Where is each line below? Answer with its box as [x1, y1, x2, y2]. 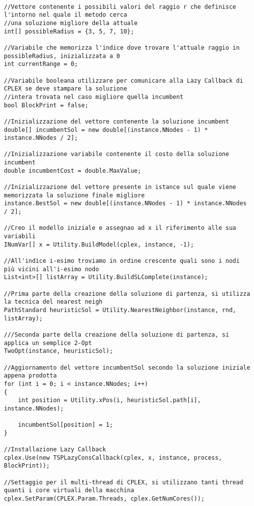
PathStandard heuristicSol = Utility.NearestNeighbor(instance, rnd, [4, 306, 236, 314]
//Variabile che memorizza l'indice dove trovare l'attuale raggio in [4, 44, 240, 51]
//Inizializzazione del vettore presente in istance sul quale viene [4, 184, 236, 191]
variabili [4, 233, 36, 240]
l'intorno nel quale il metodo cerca [4, 11, 127, 19]
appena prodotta [4, 372, 57, 379]
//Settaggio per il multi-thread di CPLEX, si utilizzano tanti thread [4, 478, 243, 486]
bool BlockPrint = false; [4, 101, 88, 109]
